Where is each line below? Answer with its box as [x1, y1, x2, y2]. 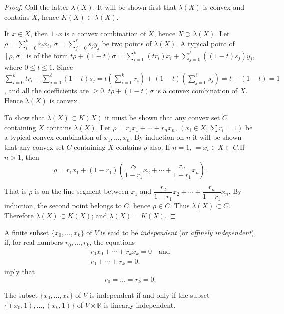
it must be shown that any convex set [105, 112, 220, 123]
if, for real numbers [4, 237, 63, 247]
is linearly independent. [104, 299, 176, 310]
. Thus [170, 200, 190, 211]
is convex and [203, 2, 244, 12]
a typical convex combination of [4, 132, 102, 142]
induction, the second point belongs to [4, 200, 122, 211]
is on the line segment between [34, 186, 129, 196]
